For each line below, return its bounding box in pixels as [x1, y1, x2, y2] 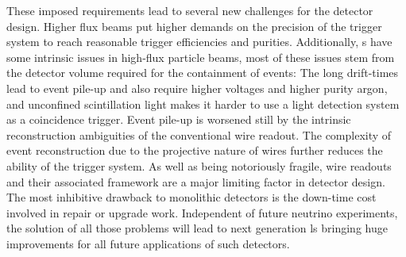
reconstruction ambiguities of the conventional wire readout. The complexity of [6, 126, 392, 143]
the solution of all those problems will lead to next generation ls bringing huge [6, 220, 388, 236]
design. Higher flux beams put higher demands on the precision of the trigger [6, 17, 382, 34]
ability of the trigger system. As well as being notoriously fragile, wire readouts [6, 157, 392, 174]
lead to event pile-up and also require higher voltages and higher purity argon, [6, 79, 388, 96]
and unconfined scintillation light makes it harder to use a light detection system [6, 95, 400, 112]
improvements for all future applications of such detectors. [6, 235, 290, 251]
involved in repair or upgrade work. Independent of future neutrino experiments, [6, 204, 398, 221]
